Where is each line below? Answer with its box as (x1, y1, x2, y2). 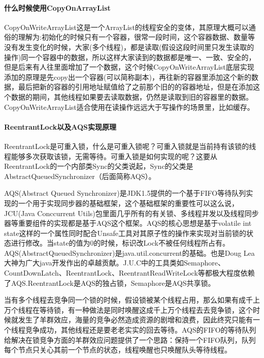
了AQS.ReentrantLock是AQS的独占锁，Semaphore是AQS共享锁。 (4, 277, 215, 288)
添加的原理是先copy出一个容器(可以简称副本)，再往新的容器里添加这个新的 (4, 71, 251, 82)
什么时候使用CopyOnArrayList (4, 2, 111, 13)
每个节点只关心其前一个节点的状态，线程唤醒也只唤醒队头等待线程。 (4, 344, 232, 355)
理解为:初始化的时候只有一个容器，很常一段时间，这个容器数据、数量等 (18, 32, 255, 42)
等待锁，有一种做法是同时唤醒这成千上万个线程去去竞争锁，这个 (39, 304, 253, 315)
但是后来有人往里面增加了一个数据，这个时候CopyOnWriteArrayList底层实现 (4, 62, 254, 72)
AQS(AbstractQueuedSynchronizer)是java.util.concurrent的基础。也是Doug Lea (4, 247, 255, 258)
